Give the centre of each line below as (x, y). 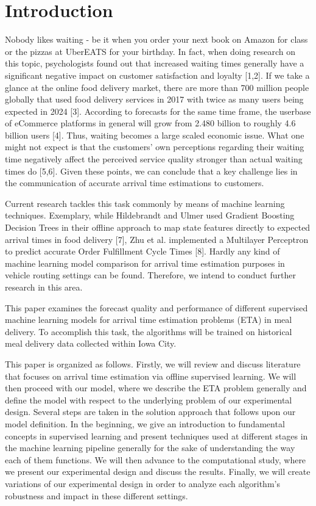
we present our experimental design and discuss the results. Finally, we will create (158, 472)
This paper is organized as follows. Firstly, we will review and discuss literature (153, 363)
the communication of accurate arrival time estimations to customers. (135, 183)
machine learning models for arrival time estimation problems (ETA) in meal (149, 320)
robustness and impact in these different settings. (97, 495)
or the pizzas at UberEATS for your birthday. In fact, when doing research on (150, 51)
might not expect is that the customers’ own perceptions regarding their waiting (155, 147)
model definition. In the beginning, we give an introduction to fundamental (145, 423)
